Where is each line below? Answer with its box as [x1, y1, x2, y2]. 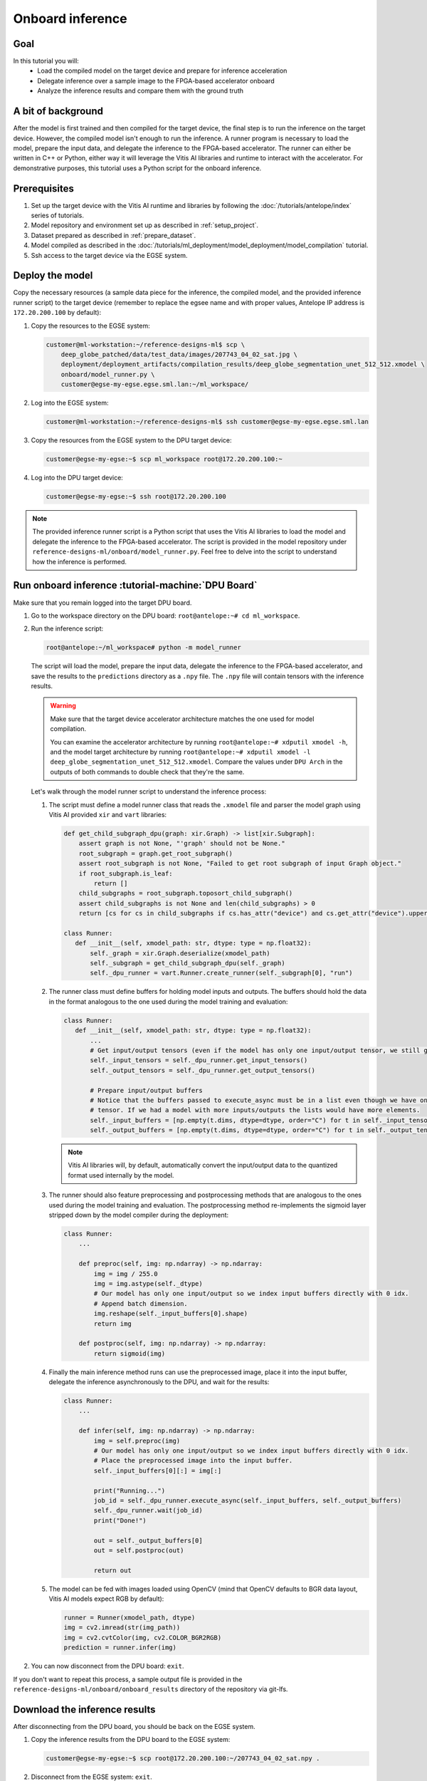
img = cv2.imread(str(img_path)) [63, 1624, 181, 1631]
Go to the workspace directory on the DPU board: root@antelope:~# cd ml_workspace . [31, 611, 300, 620]
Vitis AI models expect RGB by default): [48, 1594, 164, 1603]
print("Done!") [93, 1516, 147, 1525]
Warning [50, 702, 76, 710]
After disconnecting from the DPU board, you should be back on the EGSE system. [13, 1722, 255, 1730]
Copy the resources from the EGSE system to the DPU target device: [31, 436, 232, 445]
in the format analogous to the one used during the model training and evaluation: [48, 997, 288, 1006]
